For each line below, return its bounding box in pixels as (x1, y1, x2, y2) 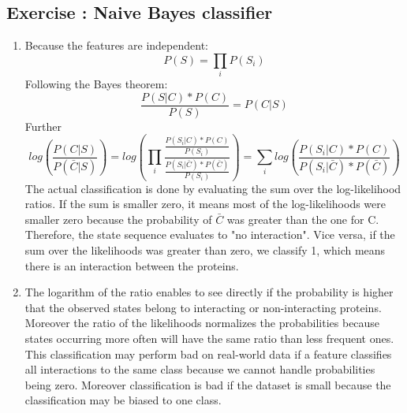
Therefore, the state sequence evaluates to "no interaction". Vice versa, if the (24, 226, 395, 243)
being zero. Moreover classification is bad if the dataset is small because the (24, 376, 391, 393)
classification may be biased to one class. (24, 392, 222, 408)
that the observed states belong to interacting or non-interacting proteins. (24, 299, 382, 315)
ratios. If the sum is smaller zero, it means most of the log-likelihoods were (24, 195, 386, 212)
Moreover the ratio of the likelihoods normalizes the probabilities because (24, 314, 380, 331)
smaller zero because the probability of (24, 210, 212, 227)
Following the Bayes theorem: (24, 76, 168, 92)
